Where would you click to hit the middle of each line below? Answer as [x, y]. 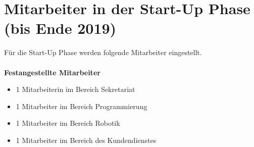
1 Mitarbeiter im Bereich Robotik [68, 123]
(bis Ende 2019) [60, 28]
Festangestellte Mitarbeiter [52, 72]
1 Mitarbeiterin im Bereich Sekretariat [75, 89]
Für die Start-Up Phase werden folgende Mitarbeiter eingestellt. [103, 52]
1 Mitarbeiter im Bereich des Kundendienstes [86, 140]
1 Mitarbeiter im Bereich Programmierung [82, 106]
